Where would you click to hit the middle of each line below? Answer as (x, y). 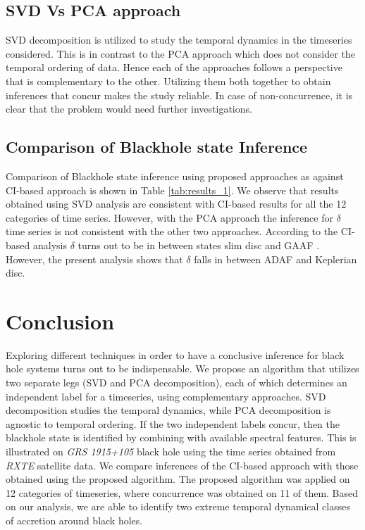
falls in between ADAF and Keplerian (276, 259)
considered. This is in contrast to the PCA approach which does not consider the (180, 53)
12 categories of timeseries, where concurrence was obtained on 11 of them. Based (182, 492)
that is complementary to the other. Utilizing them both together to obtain (168, 81)
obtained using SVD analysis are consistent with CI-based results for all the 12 (176, 204)
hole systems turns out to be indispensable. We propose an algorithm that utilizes (182, 368)
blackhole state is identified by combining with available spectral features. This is (181, 437)
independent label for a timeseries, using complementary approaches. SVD (166, 396)
